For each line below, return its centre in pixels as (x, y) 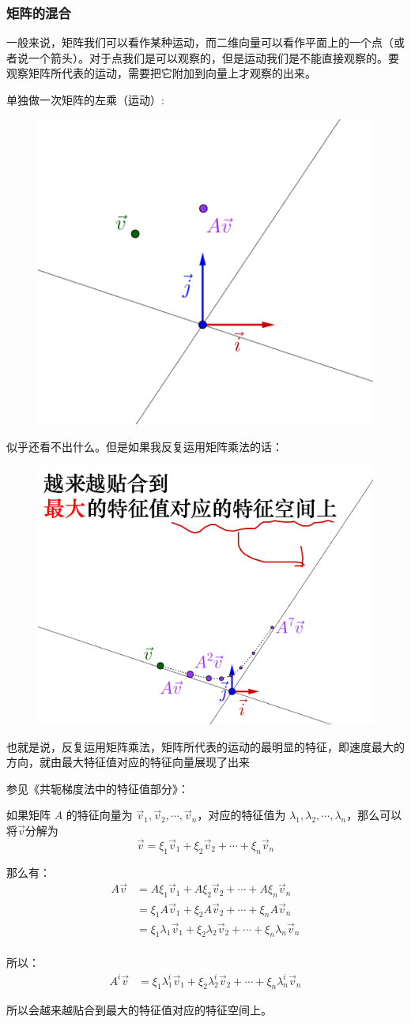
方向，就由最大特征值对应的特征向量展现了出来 (128, 762)
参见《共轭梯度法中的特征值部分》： (98, 788)
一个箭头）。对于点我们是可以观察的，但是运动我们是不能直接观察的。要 (213, 57)
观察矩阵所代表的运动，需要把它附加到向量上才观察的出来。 (161, 73)
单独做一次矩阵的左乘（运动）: (85, 100)
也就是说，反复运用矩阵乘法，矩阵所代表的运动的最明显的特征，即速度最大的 (205, 746)
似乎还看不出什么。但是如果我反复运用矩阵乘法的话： (145, 446)
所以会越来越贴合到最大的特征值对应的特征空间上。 (139, 1010)
